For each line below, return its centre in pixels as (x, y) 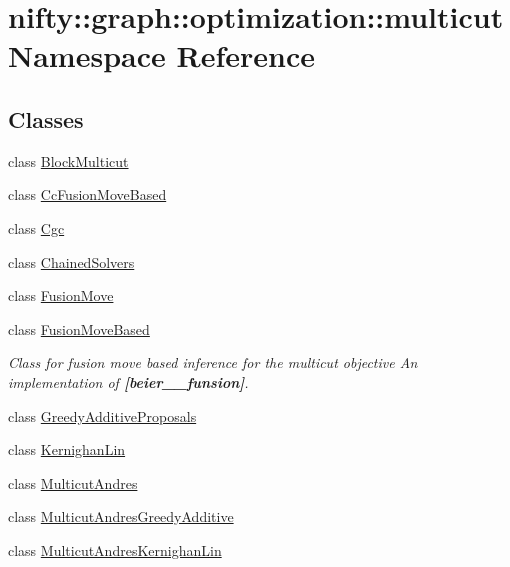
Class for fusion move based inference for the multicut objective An (213, 362)
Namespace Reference (161, 55)
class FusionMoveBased (79, 328)
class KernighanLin (67, 449)
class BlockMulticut (68, 160)
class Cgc (36, 227)
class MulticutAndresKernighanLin (115, 549)
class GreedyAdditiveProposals (102, 415)
